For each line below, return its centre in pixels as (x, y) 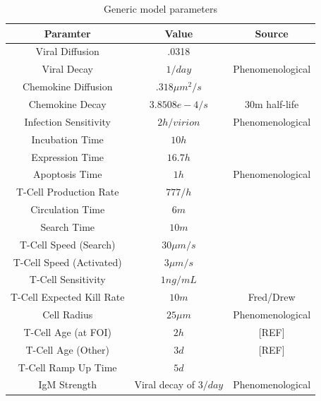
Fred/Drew (272, 297)
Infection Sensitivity (67, 121)
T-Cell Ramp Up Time (67, 367)
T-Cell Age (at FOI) (67, 331)
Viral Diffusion (67, 51)
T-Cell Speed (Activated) (67, 262)
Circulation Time (68, 209)
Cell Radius (68, 315)
